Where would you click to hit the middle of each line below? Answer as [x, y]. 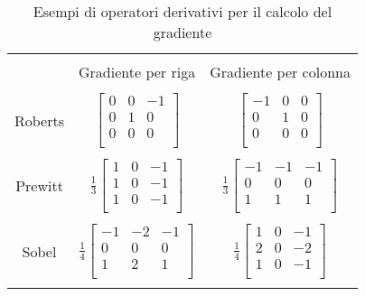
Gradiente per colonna [280, 72]
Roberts [40, 120]
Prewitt [39, 186]
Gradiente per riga [137, 72]
